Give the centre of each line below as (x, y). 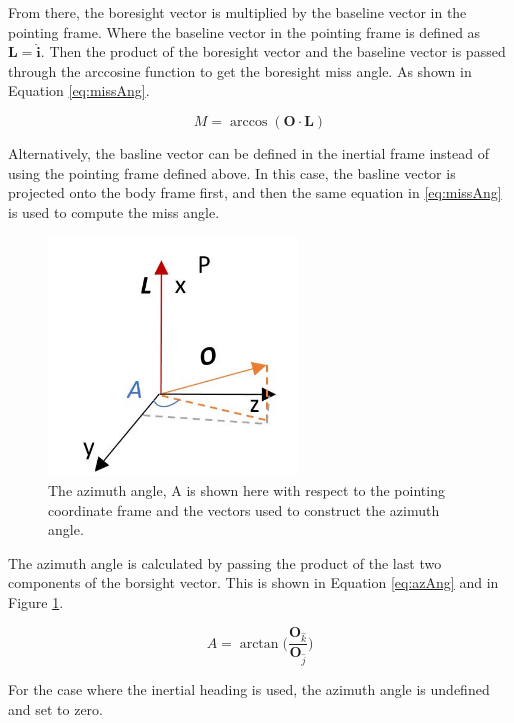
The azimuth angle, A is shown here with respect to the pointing (246, 489)
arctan (259, 643)
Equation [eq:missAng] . (79, 90)
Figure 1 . (36, 601)
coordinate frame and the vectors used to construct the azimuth (244, 509)
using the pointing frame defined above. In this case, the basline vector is (232, 172)
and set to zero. (55, 708)
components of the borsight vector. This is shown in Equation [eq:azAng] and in (253, 582)
